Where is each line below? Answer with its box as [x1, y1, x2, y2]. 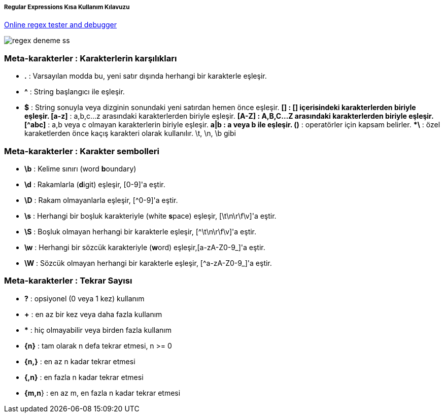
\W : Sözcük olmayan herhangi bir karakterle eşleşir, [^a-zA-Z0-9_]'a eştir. [24, 258, 272, 267]
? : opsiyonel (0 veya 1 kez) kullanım [24, 294, 145, 303]
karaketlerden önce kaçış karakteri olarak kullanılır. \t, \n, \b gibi [24, 129, 236, 138]
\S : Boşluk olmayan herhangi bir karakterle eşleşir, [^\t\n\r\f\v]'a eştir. [24, 227, 257, 236]
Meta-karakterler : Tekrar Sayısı [4, 275, 132, 286]
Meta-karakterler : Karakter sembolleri [4, 146, 159, 156]
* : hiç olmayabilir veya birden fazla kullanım [24, 325, 172, 334]
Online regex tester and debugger [4, 20, 117, 29]
